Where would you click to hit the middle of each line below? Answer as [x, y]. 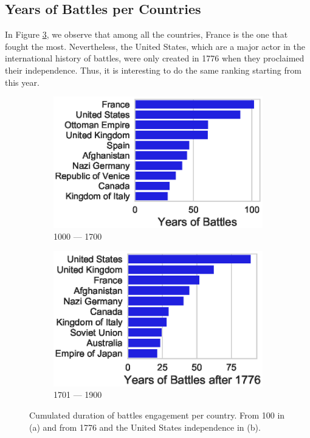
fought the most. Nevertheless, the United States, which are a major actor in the [155, 46]
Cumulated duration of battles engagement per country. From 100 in [157, 415]
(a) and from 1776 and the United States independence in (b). [145, 427]
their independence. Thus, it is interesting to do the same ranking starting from [153, 70]
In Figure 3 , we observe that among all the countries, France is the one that [146, 34]
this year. [22, 82]
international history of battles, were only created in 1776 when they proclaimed [155, 58]
